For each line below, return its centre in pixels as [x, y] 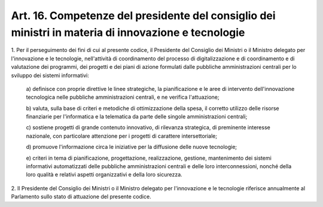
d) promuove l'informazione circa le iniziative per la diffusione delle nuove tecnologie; [132, 147]
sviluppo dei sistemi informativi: [50, 75]
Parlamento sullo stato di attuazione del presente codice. [81, 197]
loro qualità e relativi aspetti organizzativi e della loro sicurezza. [104, 175]
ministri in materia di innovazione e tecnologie [128, 32]
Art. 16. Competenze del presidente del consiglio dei [143, 16]
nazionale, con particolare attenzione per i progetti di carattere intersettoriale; [122, 136]
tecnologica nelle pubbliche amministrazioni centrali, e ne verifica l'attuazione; [123, 97]
